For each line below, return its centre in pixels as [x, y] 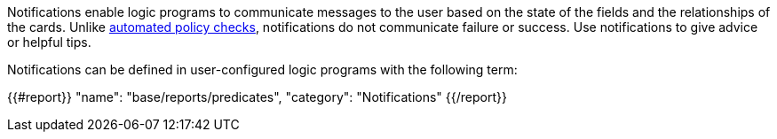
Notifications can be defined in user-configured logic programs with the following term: [262, 69]
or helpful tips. [49, 42]
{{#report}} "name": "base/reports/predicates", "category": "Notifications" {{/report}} [257, 97]
